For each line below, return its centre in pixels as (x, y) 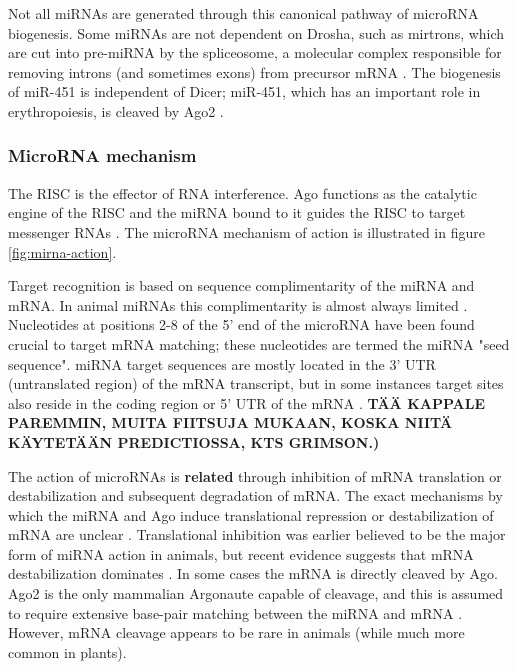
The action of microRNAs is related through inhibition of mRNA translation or (255, 475)
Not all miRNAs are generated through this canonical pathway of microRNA (243, 13)
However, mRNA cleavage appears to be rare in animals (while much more (236, 632)
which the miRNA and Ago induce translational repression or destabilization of (251, 514)
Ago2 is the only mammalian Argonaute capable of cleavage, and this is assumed (256, 593)
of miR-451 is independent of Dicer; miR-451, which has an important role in (244, 91)
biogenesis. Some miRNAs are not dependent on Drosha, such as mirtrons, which (256, 32)
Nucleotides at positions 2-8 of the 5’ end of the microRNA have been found (241, 324)
